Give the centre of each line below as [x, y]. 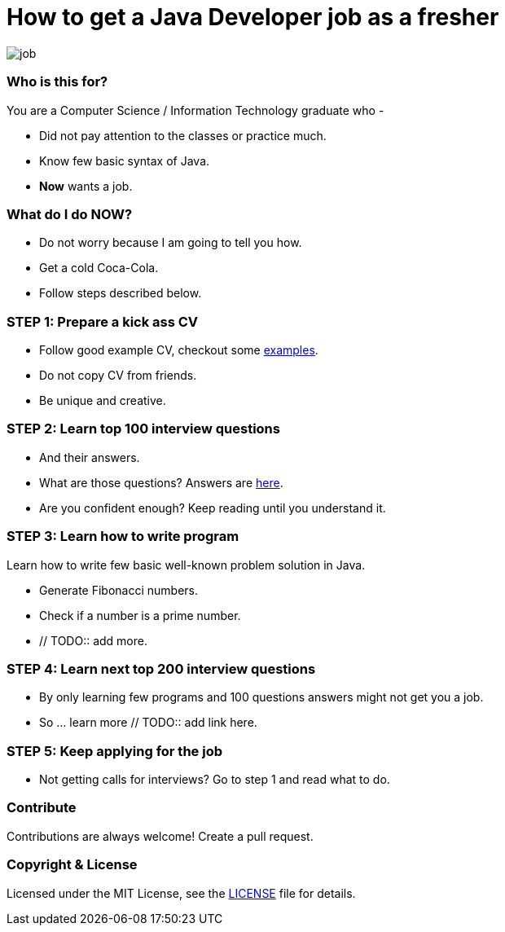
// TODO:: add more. [93, 640]
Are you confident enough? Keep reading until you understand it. [213, 508]
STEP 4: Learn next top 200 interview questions [161, 668]
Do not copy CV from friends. [118, 375]
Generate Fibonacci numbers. [119, 590]
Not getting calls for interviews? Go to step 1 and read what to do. [215, 779]
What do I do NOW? [70, 214]
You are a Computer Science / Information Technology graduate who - [195, 110]
